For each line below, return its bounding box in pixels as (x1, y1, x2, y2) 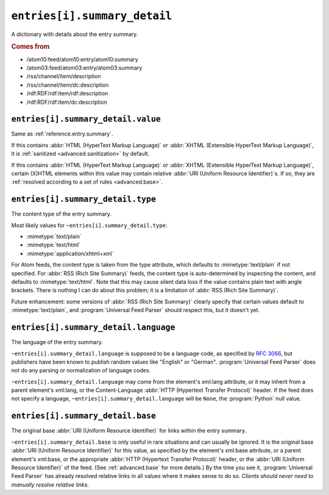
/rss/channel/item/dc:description (26, 81, 109, 89)
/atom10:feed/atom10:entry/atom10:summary (26, 56, 138, 63)
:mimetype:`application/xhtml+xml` (26, 250, 114, 257)
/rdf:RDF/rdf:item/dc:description (26, 98, 108, 106)
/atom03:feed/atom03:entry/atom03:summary (26, 64, 143, 71)
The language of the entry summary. (11, 339, 103, 346)
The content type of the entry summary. (11, 211, 112, 218)
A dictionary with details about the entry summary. (11, 31, 138, 38)
